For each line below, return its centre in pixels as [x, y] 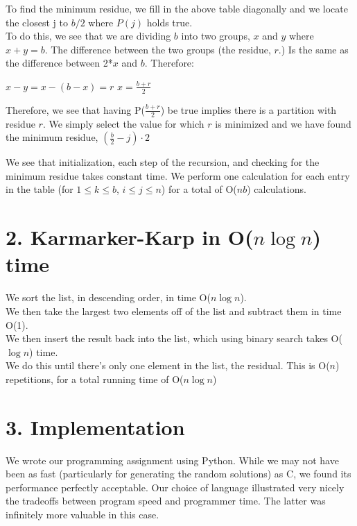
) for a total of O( [199, 189]
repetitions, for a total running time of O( [95, 379]
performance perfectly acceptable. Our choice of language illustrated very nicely [175, 487]
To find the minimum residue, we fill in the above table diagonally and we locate [177, 8]
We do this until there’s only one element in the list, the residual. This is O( [168, 365]
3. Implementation [95, 426]
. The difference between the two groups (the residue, [158, 49]
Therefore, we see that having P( [75, 109]
